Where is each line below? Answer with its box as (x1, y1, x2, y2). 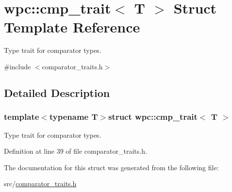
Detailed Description (4, 85, 110, 100)
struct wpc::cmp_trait (108, 111, 198, 123)
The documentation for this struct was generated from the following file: (4, 162, 219, 172)
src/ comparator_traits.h (4, 178, 77, 189)
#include (4, 61, 31, 71)
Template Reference (4, 17, 140, 37)
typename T (49, 111, 98, 123)
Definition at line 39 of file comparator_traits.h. (4, 146, 147, 156)
